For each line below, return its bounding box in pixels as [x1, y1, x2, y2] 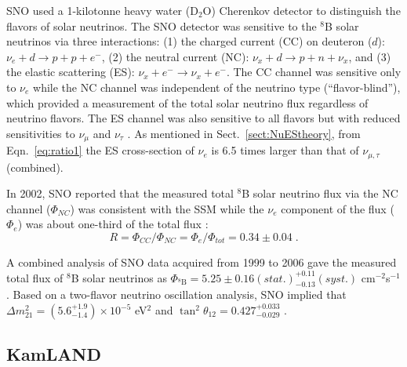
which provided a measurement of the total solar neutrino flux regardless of [6, 94, 369, 111]
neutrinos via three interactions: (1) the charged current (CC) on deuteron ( [6, 33, 372, 49]
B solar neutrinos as [71, 269, 167, 285]
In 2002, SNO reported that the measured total [6, 185, 234, 202]
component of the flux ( [281, 200, 394, 216]
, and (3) [348, 48, 391, 64]
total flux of [6, 269, 64, 285]
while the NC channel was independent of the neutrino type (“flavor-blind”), [33, 78, 401, 95]
